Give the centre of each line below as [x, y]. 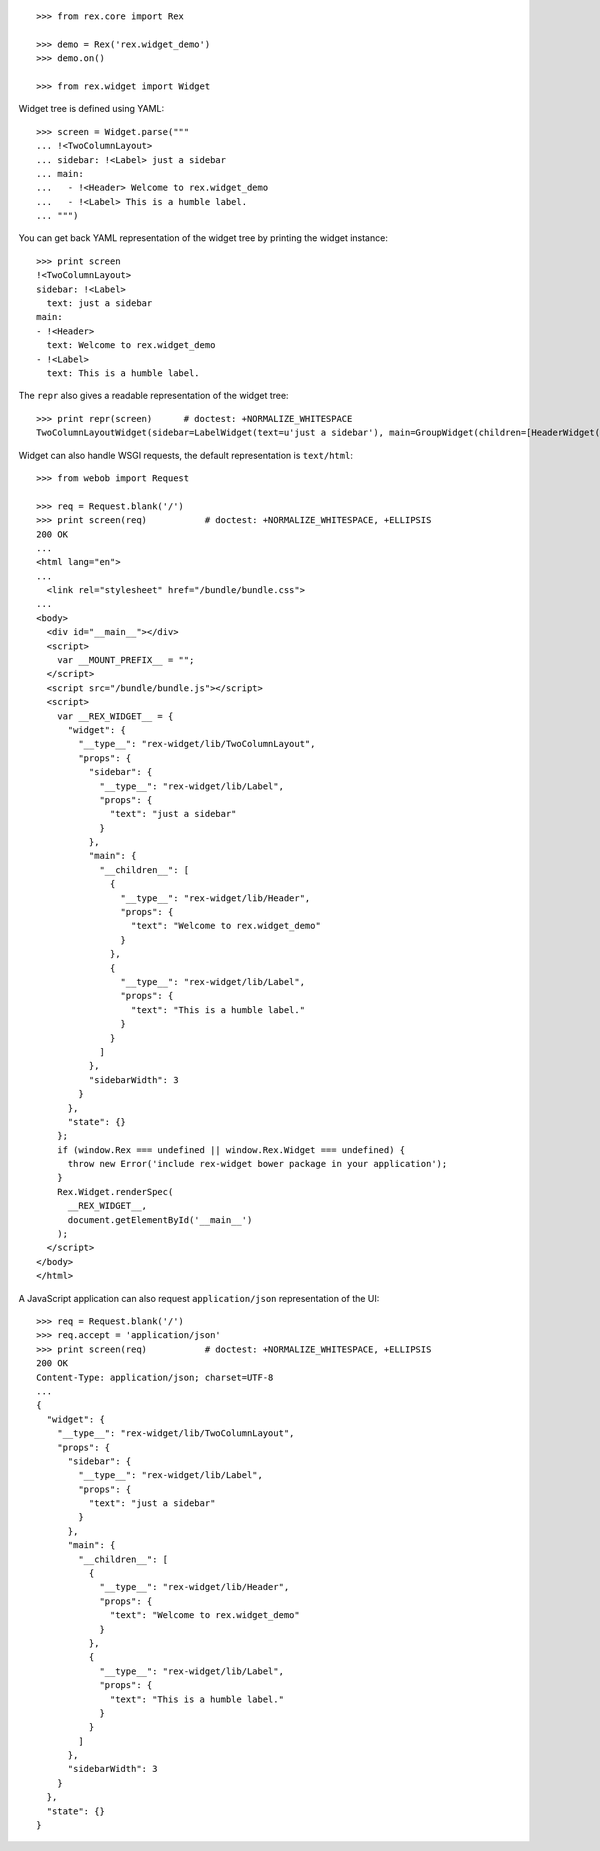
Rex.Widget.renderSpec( [115, 1191]
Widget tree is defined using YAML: [91, 109]
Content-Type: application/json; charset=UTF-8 [155, 1377]
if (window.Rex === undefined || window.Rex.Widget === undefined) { [231, 1149]
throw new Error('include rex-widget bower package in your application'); [257, 1164]
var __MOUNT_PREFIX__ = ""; [125, 660]
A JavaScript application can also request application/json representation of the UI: [199, 1298]
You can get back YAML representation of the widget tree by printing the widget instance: [203, 238]
